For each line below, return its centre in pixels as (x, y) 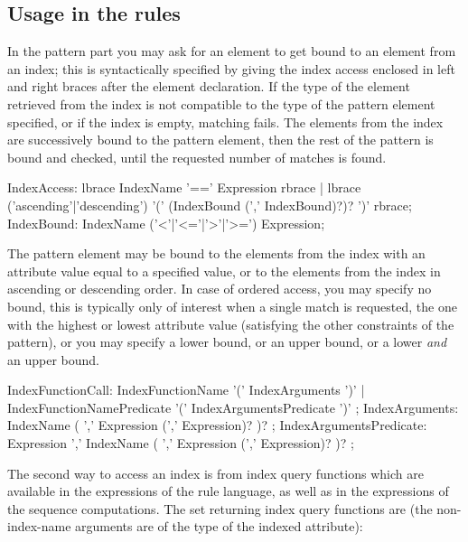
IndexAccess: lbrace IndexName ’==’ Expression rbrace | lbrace (184, 187)
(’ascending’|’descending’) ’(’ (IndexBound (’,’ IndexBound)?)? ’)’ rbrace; (210, 205)
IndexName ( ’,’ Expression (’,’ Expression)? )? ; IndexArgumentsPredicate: (217, 425)
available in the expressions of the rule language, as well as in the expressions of (228, 491)
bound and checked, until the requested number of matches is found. (197, 157)
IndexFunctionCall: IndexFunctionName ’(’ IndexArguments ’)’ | (186, 390)
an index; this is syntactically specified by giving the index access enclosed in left (231, 68)
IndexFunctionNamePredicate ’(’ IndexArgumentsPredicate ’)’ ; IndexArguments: (233, 407)
